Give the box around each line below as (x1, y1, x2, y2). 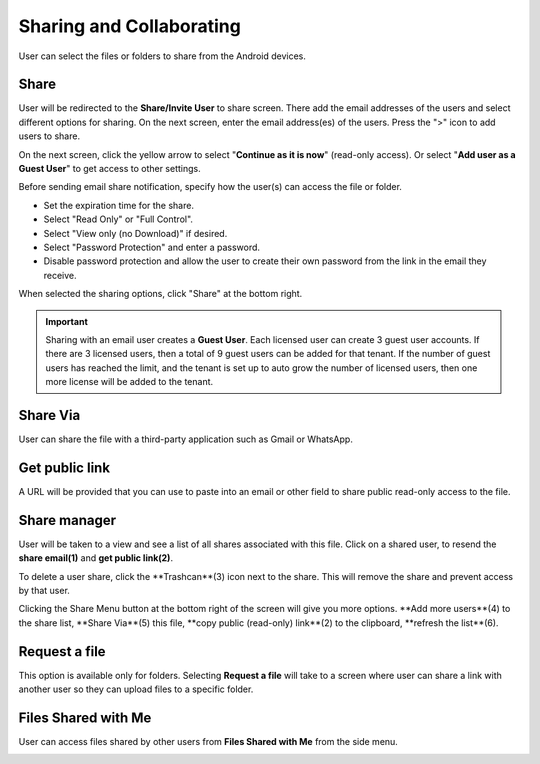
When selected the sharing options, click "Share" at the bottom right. (18, 288, 303, 300)
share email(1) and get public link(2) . (18, 552, 174, 564)
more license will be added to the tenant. (45, 376, 214, 388)
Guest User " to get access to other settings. (18, 163, 202, 175)
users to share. (18, 130, 80, 142)
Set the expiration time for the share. (43, 199, 195, 211)
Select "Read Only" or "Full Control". (43, 213, 194, 225)
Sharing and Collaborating (18, 15, 242, 37)
